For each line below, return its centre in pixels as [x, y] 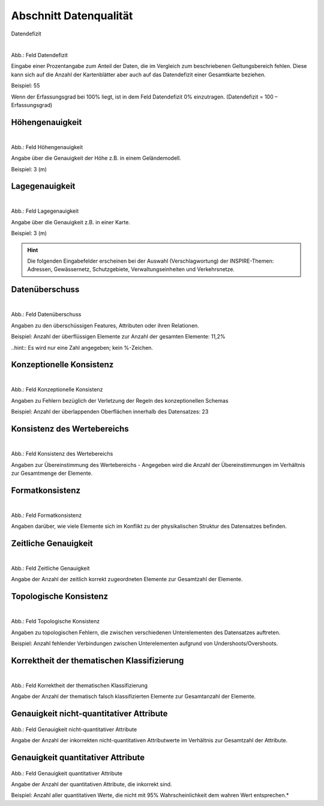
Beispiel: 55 [25, 86]
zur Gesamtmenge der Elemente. [52, 473]
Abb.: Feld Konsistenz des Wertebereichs [62, 454]
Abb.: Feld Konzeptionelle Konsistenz [57, 389]
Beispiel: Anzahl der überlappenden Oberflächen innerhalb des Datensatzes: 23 [110, 412]
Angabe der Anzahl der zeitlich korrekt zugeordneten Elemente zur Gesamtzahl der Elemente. [127, 579]
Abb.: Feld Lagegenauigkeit [45, 211]
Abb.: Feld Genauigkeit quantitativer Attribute [67, 773]
